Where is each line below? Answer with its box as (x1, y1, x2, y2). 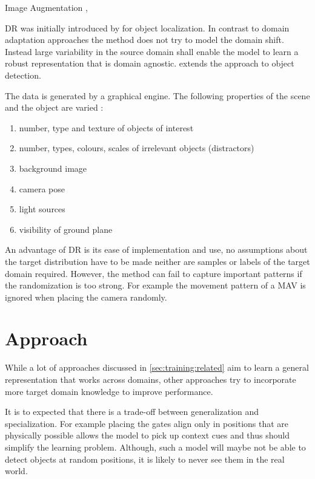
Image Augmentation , (5, 1, 88, 13)
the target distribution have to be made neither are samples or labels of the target (5, 255, 310, 267)
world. (5, 464, 28, 477)
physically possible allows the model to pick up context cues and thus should (5, 429, 290, 442)
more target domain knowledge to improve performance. (5, 385, 213, 397)
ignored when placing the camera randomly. (5, 290, 167, 303)
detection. (5, 68, 41, 81)
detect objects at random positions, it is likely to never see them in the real (5, 452, 285, 465)
